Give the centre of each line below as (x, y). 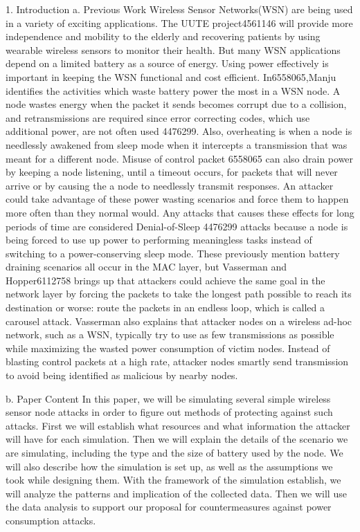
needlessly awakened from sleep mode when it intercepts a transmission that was (177, 144)
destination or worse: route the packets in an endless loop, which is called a (165, 308)
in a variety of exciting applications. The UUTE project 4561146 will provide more (179, 22)
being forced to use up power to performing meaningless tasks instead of (159, 240)
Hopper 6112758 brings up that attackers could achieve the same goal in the (165, 280)
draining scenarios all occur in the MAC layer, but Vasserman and (146, 267)
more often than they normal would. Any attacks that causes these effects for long (180, 212)
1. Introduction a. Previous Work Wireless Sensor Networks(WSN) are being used (179, 9)
